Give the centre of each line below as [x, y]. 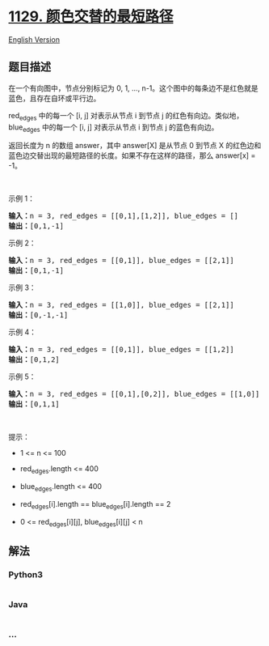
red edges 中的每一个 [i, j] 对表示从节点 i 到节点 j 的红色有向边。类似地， [126, 116]
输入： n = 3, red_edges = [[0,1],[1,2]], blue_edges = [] [124, 216]
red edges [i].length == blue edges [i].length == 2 [95, 505]
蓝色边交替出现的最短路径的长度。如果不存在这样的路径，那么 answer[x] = [132, 155]
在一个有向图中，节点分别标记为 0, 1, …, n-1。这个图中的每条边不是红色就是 [133, 88]
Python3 [25, 574]
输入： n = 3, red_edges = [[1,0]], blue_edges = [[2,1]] [121, 305]
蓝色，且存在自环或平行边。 [55, 98]
